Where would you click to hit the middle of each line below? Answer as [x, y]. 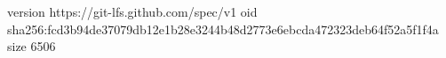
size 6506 [32, 46]
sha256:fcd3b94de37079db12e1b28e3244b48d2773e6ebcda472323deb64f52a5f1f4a [223, 29]
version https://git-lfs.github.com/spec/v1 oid [132, 11]
